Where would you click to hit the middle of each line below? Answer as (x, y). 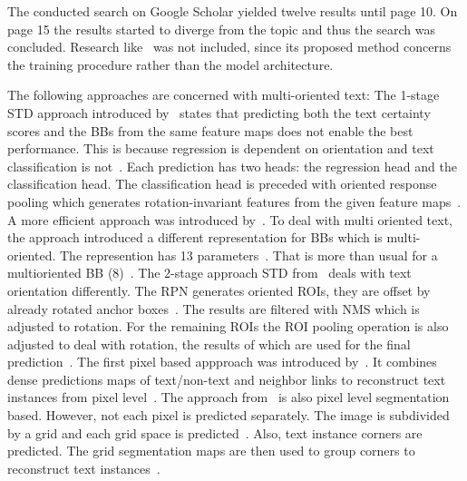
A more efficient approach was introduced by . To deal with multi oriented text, (230, 219)
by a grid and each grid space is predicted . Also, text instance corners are (215, 432)
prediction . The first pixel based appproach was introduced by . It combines (222, 362)
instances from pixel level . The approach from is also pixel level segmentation (229, 397)
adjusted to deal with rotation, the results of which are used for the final (209, 344)
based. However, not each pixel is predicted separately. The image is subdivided (229, 415)
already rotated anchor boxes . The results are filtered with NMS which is (214, 308)
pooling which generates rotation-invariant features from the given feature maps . (234, 201)
